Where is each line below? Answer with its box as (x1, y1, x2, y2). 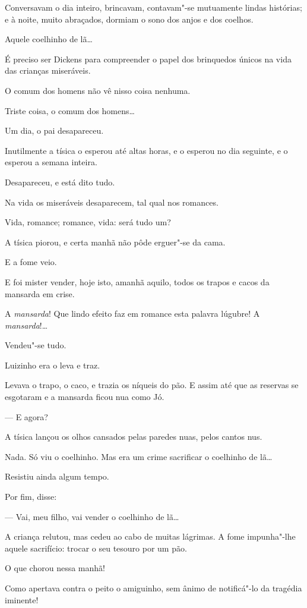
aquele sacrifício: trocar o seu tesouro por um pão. (5, 541, 187, 554)
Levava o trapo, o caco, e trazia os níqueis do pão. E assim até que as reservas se (5, 379, 299, 391)
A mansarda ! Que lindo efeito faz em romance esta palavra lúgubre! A (5, 307, 260, 320)
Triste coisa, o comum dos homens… (5, 104, 135, 116)
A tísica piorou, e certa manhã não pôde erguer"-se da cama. (5, 235, 226, 248)
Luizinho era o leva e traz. (5, 358, 100, 371)
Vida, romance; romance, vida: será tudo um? (5, 216, 171, 228)
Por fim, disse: (5, 490, 57, 503)
